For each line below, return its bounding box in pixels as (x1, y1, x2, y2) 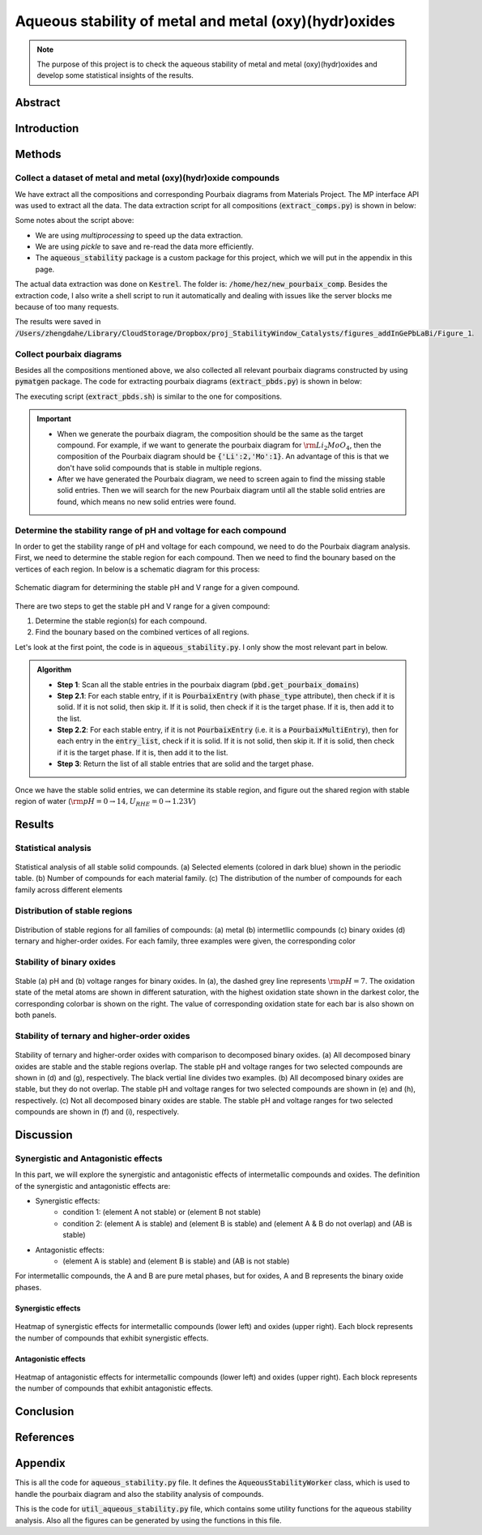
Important (36, 414, 72, 424)
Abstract (15, 96, 61, 109)
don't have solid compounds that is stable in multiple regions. (57, 463, 262, 472)
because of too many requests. (15, 302, 119, 312)
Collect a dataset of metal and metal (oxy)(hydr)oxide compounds (15, 173, 279, 184)
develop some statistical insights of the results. (36, 71, 194, 80)
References (15, 1430, 75, 1444)
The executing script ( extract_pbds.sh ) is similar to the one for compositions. (15, 391, 283, 401)
